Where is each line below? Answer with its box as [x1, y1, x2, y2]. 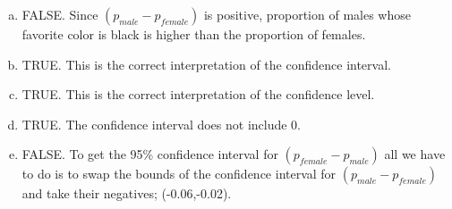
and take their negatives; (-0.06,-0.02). [21, 184, 232, 203]
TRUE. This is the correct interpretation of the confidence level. [21, 85, 375, 104]
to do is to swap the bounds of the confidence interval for [21, 164, 337, 183]
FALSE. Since [21, 5, 98, 23]
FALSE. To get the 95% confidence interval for [21, 145, 278, 163]
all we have [384, 145, 446, 163]
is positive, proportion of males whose [203, 5, 411, 23]
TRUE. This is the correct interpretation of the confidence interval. [21, 54, 391, 73]
